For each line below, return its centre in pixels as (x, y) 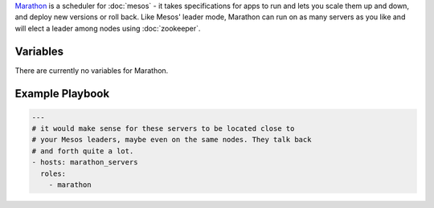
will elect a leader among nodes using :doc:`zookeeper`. (108, 28)
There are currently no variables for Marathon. (92, 70)
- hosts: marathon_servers (85, 162)
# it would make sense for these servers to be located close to (163, 129)
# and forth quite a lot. (83, 151)
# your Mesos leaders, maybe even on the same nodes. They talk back (172, 140)
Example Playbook (62, 94)
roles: (53, 173)
